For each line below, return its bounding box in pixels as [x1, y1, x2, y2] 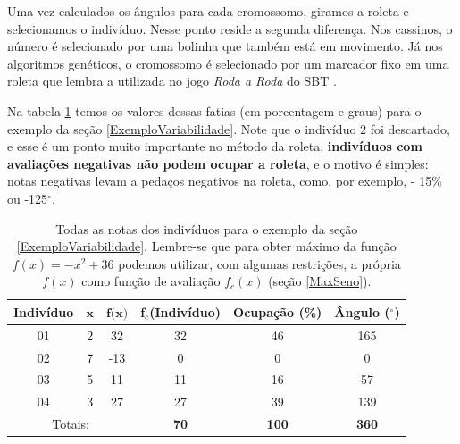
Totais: [52, 415, 89, 433]
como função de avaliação [81, 272, 221, 290]
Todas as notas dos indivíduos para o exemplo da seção [55, 219, 358, 238]
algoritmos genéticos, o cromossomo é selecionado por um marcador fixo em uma [7, 54, 449, 72]
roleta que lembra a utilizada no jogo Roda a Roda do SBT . [7, 71, 337, 90]
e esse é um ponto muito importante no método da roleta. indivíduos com [7, 137, 422, 155]
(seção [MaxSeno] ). [268, 272, 372, 290]
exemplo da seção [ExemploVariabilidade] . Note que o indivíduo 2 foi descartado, [7, 119, 450, 138]
